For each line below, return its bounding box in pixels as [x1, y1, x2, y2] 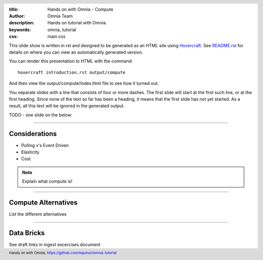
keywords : [9, 27, 31, 33]
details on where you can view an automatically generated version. [9, 49, 143, 55]
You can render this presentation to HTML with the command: [9, 58, 133, 64]
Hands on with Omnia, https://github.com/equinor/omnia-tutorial [9, 251, 117, 256]
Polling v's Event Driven [21, 142, 69, 148]
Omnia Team [47, 13, 73, 19]
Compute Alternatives [9, 199, 78, 207]
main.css [47, 34, 66, 39]
